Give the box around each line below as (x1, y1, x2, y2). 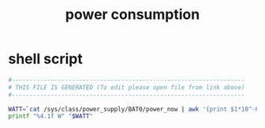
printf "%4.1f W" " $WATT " (8, 112, 93, 120)
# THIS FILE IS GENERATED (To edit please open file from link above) (8, 83, 245, 92)
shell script (8, 50, 83, 68)
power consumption (65, 6, 200, 24)
